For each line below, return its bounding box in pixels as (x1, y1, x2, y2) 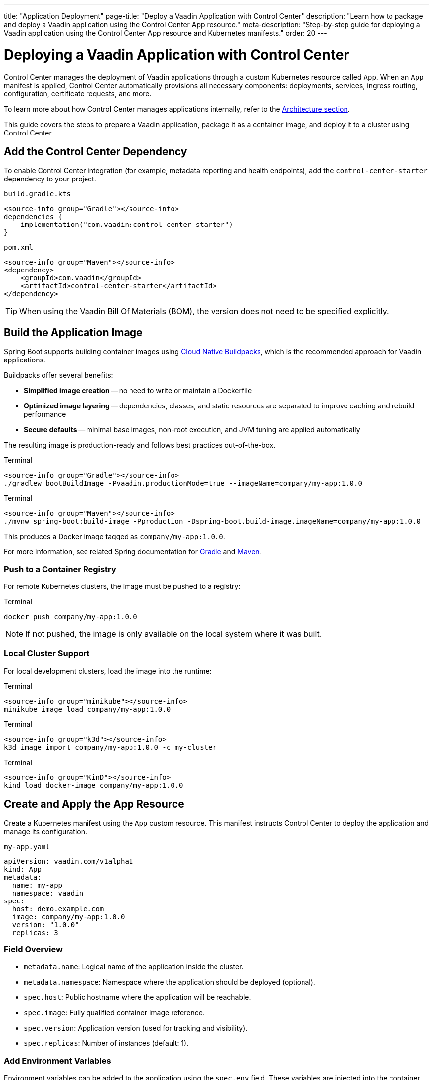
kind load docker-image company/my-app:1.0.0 (4, 781, 183, 789)
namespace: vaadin (12, 889, 84, 897)
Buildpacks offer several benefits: (4, 371, 113, 380)
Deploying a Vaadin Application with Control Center (4, 46, 349, 63)
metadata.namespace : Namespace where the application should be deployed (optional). (24, 978, 315, 987)
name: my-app (12, 881, 63, 889)
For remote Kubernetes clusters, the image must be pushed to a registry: (4, 582, 241, 590)
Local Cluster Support (4, 648, 90, 659)
